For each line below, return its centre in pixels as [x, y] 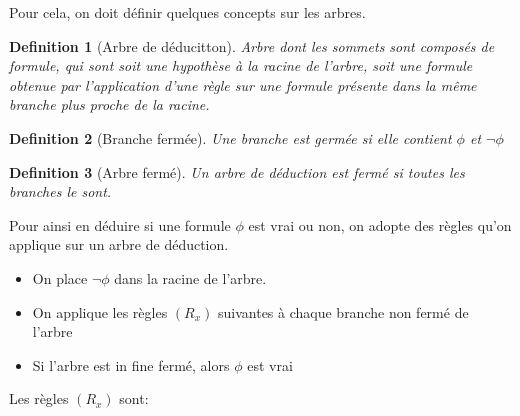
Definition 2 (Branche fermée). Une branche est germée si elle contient [230, 137]
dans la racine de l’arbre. [190, 277]
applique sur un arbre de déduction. [119, 244]
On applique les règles [100, 311]
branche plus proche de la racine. [109, 104]
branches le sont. [60, 191]
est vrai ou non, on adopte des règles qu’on [380, 224]
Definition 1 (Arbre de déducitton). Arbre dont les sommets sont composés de [252, 45]
